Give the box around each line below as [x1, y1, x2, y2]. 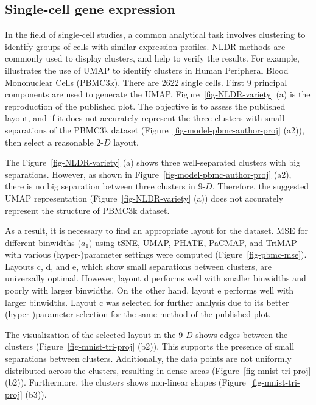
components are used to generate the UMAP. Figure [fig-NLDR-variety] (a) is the [5, 88, 311, 100]
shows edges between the [195, 328, 288, 340]
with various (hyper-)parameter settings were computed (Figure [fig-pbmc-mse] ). [5, 248, 307, 261]
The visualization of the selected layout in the [5, 328, 176, 340]
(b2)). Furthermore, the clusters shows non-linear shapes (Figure [5, 376, 246, 389]
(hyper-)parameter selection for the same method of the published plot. [5, 308, 271, 320]
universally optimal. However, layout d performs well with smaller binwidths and [5, 272, 306, 284]
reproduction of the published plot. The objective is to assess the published [5, 99, 286, 112]
